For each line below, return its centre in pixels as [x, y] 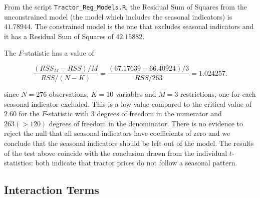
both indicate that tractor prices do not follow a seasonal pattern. [136, 163]
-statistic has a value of [58, 53]
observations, [69, 94]
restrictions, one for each [218, 94]
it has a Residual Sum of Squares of [59, 36]
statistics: [19, 163]
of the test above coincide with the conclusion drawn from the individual [116, 153]
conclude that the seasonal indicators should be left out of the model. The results [129, 143]
